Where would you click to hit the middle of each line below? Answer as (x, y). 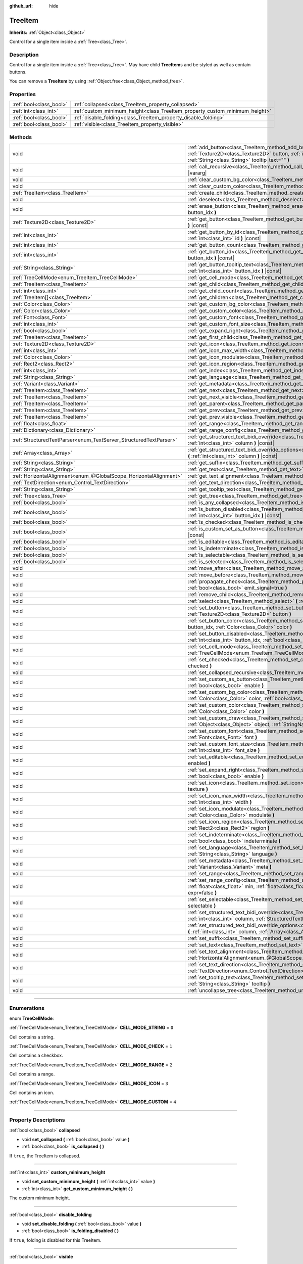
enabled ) (199, 763)
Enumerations (27, 1008)
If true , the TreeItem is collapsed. (45, 1156)
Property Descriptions (37, 1120)
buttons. (18, 72)
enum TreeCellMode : (32, 1018)
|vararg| (197, 173)
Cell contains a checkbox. (36, 1055)
